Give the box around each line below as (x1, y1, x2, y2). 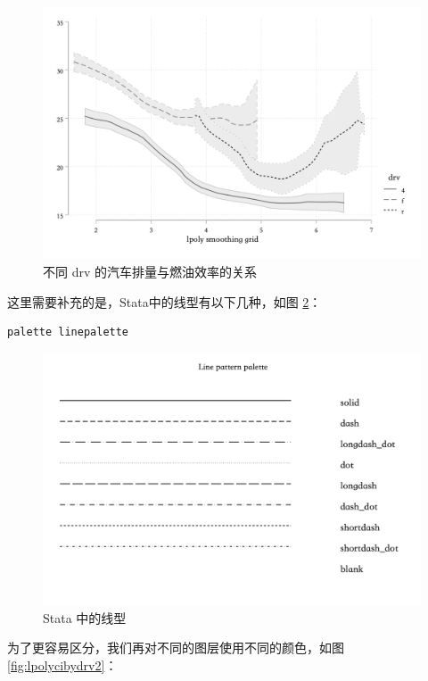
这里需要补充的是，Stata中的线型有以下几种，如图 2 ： (7, 292, 322, 311)
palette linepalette (7, 326, 129, 339)
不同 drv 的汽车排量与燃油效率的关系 (43, 262, 257, 280)
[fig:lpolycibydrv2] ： (7, 655, 118, 674)
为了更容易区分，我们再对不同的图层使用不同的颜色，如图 (7, 638, 344, 657)
